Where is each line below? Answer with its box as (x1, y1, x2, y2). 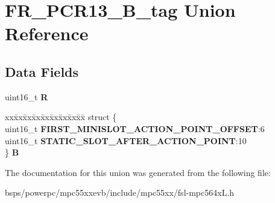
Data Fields (5, 62, 79, 80)
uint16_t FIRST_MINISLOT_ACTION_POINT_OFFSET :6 (5, 122, 265, 135)
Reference (5, 21, 89, 46)
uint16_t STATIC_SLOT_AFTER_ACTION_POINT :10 (5, 134, 247, 147)
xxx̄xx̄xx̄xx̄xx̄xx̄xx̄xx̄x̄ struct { (5, 111, 117, 123)
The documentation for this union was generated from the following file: (5, 166, 271, 178)
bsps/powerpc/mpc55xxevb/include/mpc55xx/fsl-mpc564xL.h (5, 186, 235, 199)
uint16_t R (5, 90, 48, 103)
